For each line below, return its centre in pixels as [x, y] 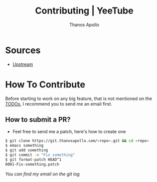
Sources [23, 50]
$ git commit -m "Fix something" [40, 155]
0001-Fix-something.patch [32, 164]
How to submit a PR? [38, 120]
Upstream [23, 64]
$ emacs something [24, 146]
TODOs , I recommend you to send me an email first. [59, 104]
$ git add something [27, 150]
